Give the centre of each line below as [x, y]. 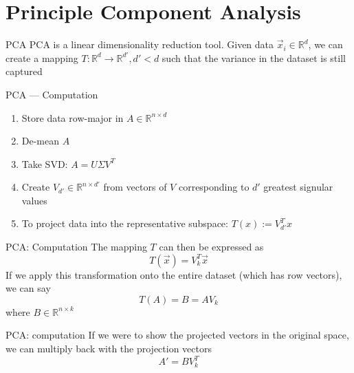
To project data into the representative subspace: [125, 223]
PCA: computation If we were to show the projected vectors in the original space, [177, 335]
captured [24, 71]
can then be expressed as [211, 247]
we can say [28, 288]
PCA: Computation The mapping [76, 247]
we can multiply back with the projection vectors [109, 349]
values [34, 200]
